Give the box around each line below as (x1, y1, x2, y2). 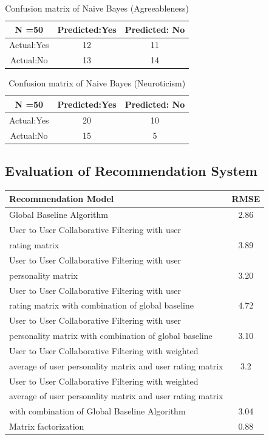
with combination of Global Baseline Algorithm (9, 405, 186, 417)
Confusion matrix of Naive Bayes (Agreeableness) (5, 2, 189, 14)
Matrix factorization (9, 420, 84, 433)
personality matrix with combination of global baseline (9, 329, 213, 342)
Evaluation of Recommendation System (5, 161, 257, 180)
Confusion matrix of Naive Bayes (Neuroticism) (9, 77, 186, 89)
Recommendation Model (9, 192, 114, 205)
